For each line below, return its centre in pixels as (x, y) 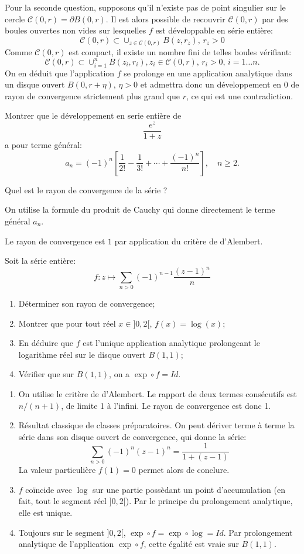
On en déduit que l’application (60, 73)
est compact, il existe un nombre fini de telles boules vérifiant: (180, 52)
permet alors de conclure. (184, 470)
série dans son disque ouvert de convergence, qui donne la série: (132, 436)
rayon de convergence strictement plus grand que (92, 95)
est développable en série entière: (214, 30)
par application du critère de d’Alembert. (189, 241)
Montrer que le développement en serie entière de (93, 115)
